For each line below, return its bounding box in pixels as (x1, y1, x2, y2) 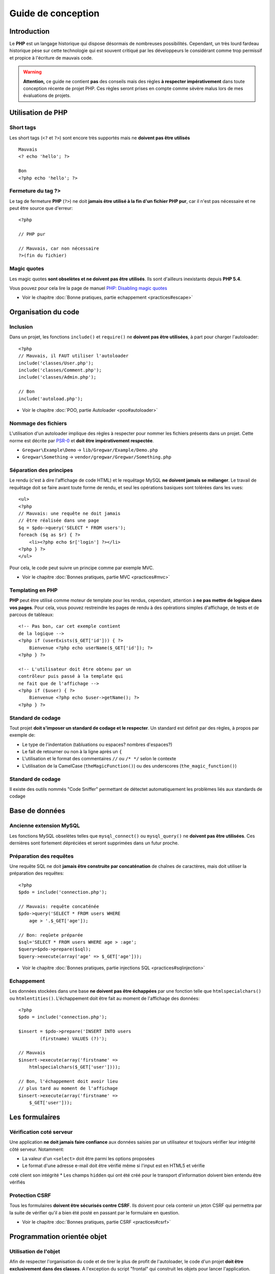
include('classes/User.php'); (18, 360, 94, 366)
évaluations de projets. (23, 92, 71, 99)
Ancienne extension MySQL (9, 822, 80, 829)
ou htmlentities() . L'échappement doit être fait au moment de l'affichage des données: (9, 995, 200, 1001)
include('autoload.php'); (18, 395, 84, 402)
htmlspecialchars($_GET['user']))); (29, 1064, 121, 1070)
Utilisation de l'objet (9, 1248, 61, 1255)
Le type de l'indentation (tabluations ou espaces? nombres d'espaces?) (22, 741, 173, 748)
